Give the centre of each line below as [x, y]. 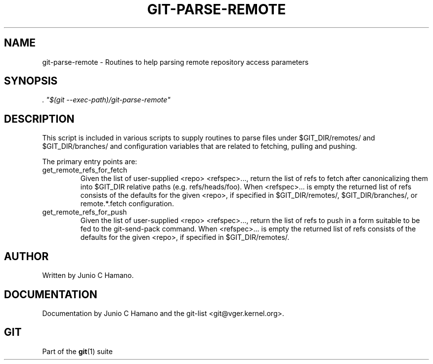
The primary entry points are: [90, 162]
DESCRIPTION [39, 119]
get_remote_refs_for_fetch [85, 170]
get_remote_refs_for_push [85, 212]
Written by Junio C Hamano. [88, 275]
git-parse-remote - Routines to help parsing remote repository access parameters [175, 62]
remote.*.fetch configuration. [127, 204]
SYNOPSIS [31, 81]
